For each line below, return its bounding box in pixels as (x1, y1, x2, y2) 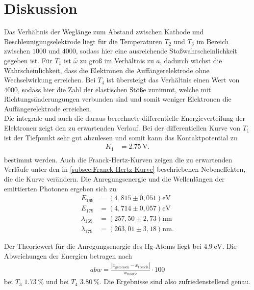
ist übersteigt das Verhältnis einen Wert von (106, 75, 240, 85)
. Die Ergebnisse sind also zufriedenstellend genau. (100, 276, 251, 287)
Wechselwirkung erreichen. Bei (4, 75, 96, 85)
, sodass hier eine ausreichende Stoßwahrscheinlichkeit (76, 46, 237, 56)
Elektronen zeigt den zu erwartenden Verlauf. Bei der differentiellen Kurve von (4, 123, 241, 133)
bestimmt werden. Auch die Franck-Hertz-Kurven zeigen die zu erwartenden (4, 154, 232, 164)
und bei (46, 276, 69, 287)
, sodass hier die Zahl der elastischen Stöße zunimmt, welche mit (18, 84, 211, 94)
